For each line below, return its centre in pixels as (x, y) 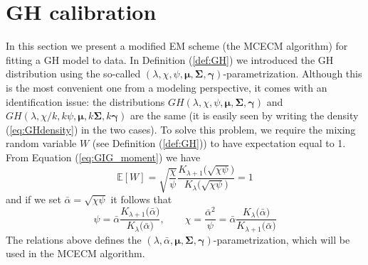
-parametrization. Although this (293, 74)
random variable (41, 143)
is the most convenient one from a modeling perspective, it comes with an (167, 87)
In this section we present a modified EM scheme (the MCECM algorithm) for (177, 46)
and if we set (33, 199)
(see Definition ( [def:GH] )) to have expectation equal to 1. (219, 143)
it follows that (141, 199)
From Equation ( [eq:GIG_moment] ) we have (103, 157)
